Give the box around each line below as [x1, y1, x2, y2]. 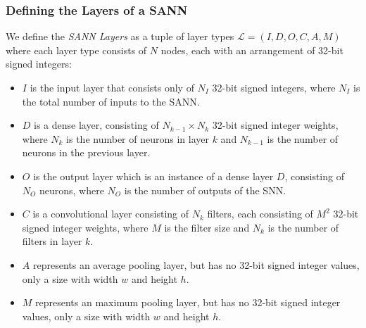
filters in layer [22, 234, 82, 248]
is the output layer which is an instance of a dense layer [33, 168, 274, 183]
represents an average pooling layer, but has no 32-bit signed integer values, [32, 257, 360, 272]
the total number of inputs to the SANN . [22, 94, 200, 108]
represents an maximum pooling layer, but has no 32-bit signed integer [35, 295, 341, 310]
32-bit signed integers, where [212, 80, 336, 94]
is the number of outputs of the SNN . [124, 182, 286, 197]
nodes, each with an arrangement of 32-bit [160, 42, 343, 57]
